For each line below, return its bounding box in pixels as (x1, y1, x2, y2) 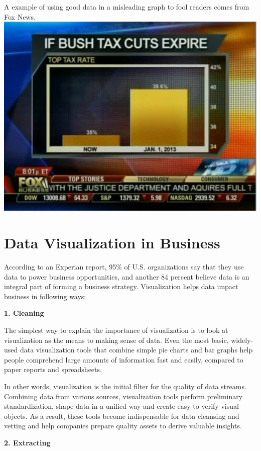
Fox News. (4, 11, 36, 22)
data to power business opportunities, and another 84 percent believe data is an (4, 271, 249, 282)
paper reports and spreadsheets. (4, 364, 102, 375)
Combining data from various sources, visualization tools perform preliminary (4, 391, 243, 401)
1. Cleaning (4, 308, 44, 318)
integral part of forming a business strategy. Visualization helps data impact (4, 281, 238, 292)
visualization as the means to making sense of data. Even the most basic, (4, 334, 229, 345)
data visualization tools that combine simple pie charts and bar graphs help (20, 344, 253, 355)
